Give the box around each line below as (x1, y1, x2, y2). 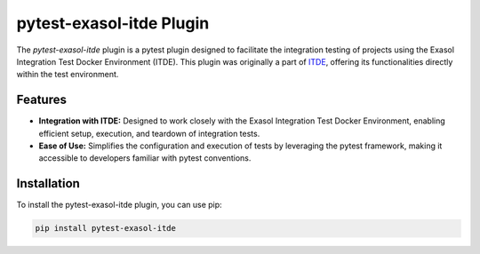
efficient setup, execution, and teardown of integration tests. (38, 128, 260, 139)
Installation (16, 176, 80, 191)
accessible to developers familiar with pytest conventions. (38, 153, 252, 163)
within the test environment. (16, 69, 119, 80)
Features (16, 92, 67, 107)
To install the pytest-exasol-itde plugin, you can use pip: (16, 200, 222, 210)
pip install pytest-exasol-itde (35, 223, 177, 234)
